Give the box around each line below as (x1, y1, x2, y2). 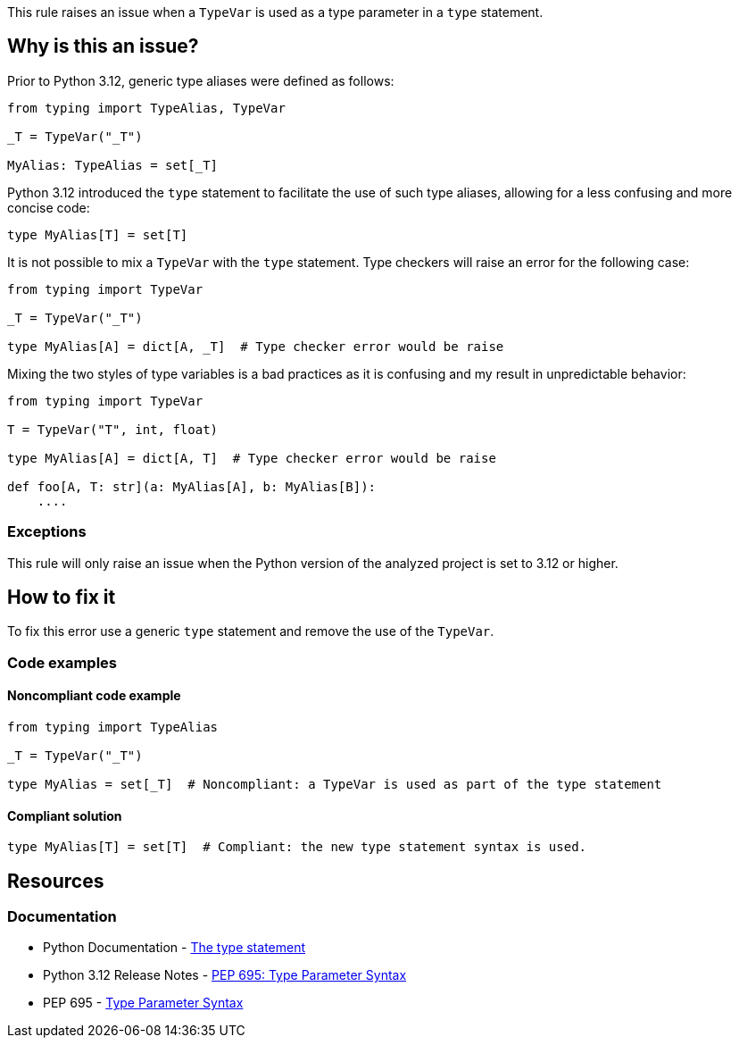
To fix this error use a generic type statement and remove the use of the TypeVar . (7, 623, 494, 640)
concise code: (7, 199, 90, 215)
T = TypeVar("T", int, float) (7, 422, 219, 437)
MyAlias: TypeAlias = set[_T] (7, 157, 219, 172)
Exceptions (7, 522, 87, 541)
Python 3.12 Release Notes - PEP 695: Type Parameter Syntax (43, 967, 407, 983)
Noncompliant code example (7, 688, 181, 704)
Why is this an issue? (7, 35, 199, 58)
